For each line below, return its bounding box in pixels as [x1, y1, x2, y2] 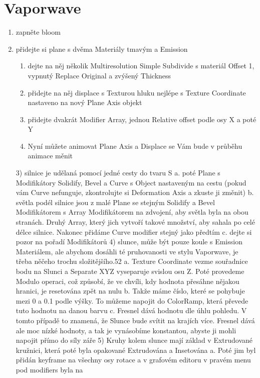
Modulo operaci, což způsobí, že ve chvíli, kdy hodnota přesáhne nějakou [16, 275, 239, 286]
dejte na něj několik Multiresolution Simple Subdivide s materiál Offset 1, [28, 60, 254, 71]
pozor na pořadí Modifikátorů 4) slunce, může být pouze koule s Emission [16, 236, 242, 247]
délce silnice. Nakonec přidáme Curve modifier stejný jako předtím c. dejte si [16, 226, 252, 237]
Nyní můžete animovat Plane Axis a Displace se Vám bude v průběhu [28, 140, 242, 151]
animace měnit [28, 150, 73, 161]
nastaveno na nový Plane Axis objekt [28, 97, 142, 108]
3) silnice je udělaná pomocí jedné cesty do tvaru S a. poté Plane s [16, 167, 220, 178]
